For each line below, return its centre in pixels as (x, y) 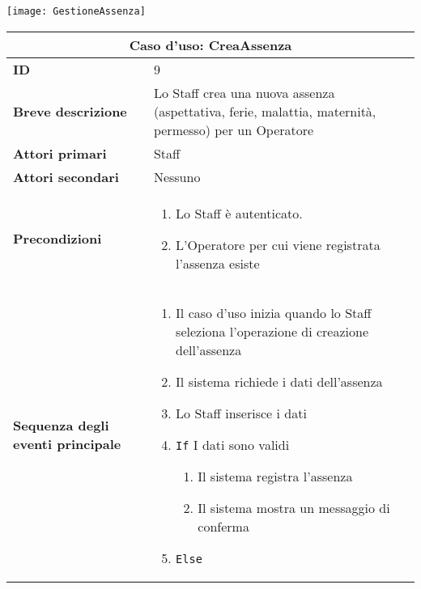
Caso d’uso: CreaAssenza (210, 44)
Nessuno (177, 176)
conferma (223, 526)
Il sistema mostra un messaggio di (294, 507)
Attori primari (60, 153)
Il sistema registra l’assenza (275, 476)
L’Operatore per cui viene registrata (278, 244)
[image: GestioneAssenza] (76, 11)
